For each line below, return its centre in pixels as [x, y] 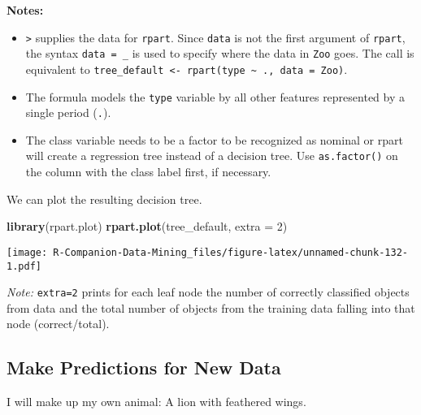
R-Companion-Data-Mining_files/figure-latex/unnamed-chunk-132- [230, 252]
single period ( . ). [68, 112]
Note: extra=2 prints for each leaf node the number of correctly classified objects [208, 292]
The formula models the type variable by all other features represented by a [215, 96]
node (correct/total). [58, 324]
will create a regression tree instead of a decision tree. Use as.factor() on [212, 156]
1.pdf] [24, 266]
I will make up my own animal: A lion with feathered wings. [156, 402]
